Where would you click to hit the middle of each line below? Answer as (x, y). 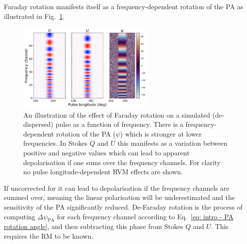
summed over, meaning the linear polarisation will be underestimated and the (120, 197)
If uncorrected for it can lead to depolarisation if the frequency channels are (117, 188)
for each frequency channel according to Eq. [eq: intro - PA (145, 216)
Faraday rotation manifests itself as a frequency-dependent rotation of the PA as (124, 6)
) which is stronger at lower (161, 133)
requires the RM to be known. (49, 236)
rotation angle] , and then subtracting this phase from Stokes (94, 226)
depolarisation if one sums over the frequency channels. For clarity (122, 162)
